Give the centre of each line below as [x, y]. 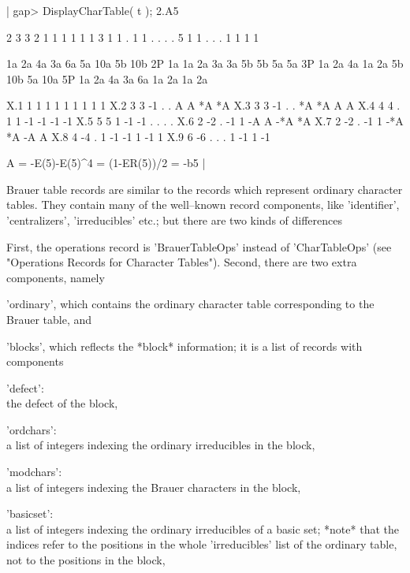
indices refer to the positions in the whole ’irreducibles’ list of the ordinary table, [202, 544]
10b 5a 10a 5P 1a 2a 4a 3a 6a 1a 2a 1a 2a [107, 78]
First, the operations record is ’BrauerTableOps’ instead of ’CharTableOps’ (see [199, 246]
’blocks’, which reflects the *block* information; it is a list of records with [184, 346]
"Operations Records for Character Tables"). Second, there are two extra [182, 262]
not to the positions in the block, [86, 560]
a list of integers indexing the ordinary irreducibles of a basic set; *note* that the [203, 528]
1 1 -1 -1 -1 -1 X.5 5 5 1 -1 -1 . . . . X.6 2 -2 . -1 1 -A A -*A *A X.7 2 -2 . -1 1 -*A [205, 120]
